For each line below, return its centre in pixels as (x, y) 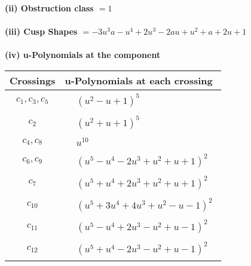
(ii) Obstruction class (49, 8)
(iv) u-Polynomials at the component (83, 55)
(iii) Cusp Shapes (41, 31)
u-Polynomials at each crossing (139, 80)
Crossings (33, 80)
